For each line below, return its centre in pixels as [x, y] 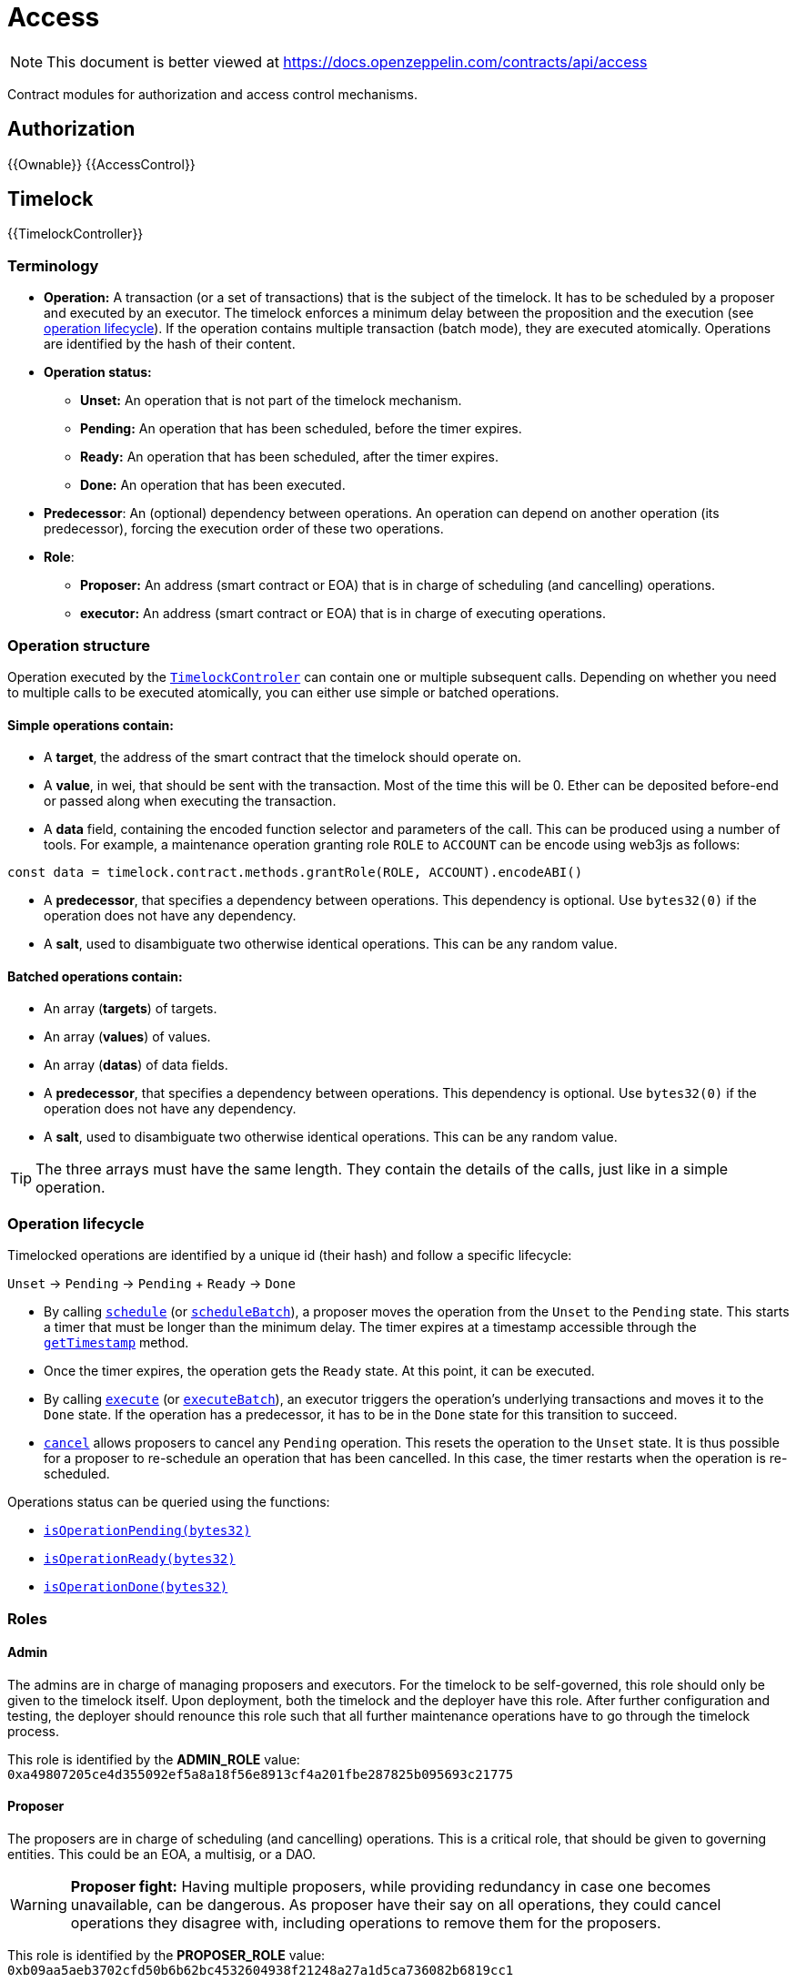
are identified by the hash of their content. [170, 344]
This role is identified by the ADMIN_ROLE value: [154, 1759]
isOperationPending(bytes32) [147, 1531]
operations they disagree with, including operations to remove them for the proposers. [366, 1922]
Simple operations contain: [91, 725]
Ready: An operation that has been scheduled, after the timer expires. [289, 457]
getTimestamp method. [116, 1343]
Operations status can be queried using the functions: [169, 1502]
